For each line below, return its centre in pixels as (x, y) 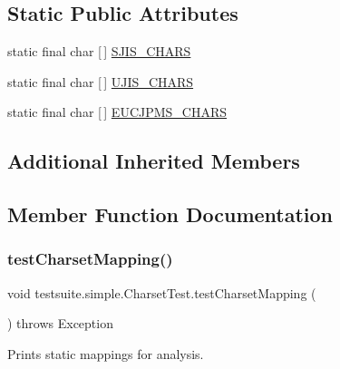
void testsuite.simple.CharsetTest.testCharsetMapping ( (162, 292)
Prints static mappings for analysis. (106, 353)
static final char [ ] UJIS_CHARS (101, 81)
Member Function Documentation (170, 214)
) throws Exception (60, 323)
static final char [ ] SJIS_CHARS (99, 51)
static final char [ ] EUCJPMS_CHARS (117, 112)
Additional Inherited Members (154, 161)
